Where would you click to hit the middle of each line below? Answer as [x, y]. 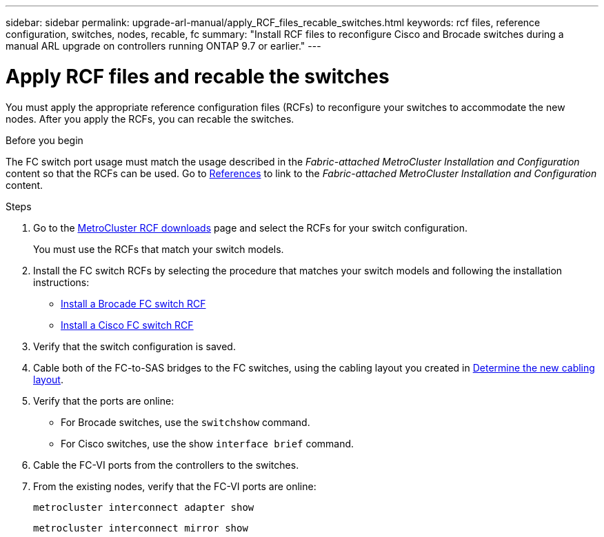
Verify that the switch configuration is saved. [134, 346]
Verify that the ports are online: [104, 401]
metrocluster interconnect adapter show [144, 507]
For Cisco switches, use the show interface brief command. [208, 443]
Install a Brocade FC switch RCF [133, 303]
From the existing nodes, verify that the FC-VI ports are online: [175, 486]
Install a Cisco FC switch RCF [127, 325]
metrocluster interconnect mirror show [141, 528]
